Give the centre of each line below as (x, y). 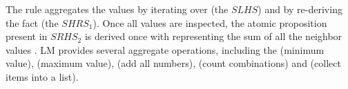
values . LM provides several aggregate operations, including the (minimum (165, 49)
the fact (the (32, 22)
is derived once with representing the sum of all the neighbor (213, 36)
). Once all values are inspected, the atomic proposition (210, 22)
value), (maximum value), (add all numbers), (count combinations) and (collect (173, 63)
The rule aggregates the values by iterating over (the (117, 9)
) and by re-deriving (300, 9)
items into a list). (42, 76)
